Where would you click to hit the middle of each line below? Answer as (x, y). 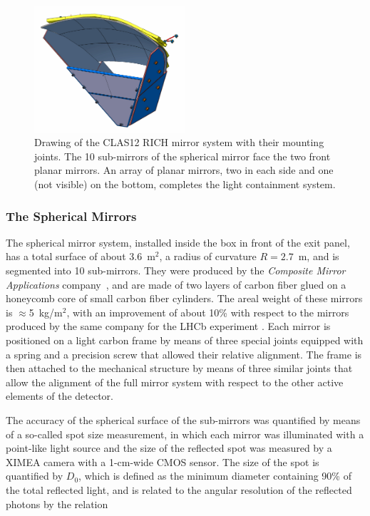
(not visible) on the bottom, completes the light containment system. (185, 184)
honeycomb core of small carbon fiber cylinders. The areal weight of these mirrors (184, 298)
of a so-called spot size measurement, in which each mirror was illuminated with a (185, 434)
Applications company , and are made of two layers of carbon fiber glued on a (176, 284)
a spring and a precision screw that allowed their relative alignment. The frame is (184, 354)
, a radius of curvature (208, 256)
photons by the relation (57, 504)
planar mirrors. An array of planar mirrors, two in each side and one (184, 170)
